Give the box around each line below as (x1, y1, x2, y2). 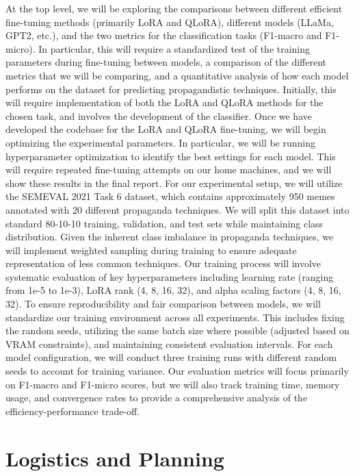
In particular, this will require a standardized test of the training (38, 41, 311, 55)
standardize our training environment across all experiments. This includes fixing (5, 310, 345, 324)
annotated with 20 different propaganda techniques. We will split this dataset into (5, 202, 350, 216)
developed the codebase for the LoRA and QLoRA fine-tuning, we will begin (5, 122, 326, 136)
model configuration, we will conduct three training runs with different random (5, 350, 337, 364)
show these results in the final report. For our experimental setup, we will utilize (5, 175, 343, 190)
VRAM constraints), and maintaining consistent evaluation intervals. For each (5, 336, 333, 351)
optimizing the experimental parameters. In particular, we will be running (5, 135, 316, 149)
